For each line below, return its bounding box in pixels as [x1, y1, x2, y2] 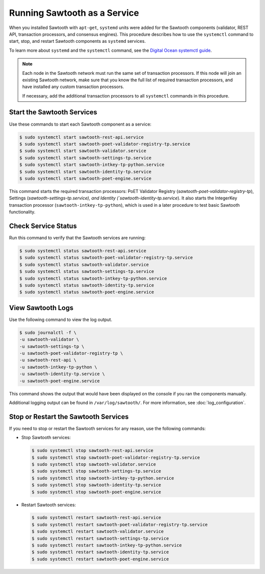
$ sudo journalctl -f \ [19, 330, 77, 335]
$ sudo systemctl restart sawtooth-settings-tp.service [31, 536, 169, 541]
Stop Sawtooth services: [21, 435, 71, 441]
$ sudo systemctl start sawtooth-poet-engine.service [19, 175, 152, 181]
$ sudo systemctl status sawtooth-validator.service [19, 261, 149, 267]
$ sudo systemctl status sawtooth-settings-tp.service [19, 269, 154, 274]
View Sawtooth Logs [9, 303, 74, 312]
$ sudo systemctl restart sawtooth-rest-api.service [31, 515, 161, 520]
